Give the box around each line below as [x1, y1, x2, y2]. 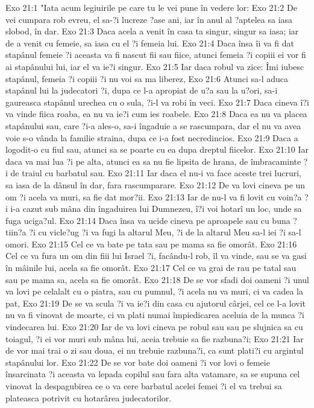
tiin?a [5, 226, 27, 238]
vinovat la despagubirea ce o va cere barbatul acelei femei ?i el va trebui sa [5, 380, 282, 392]
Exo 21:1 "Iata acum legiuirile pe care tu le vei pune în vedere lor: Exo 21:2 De [5, 1, 297, 13]
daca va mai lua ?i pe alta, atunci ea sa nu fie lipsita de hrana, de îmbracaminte [5, 155, 301, 167]
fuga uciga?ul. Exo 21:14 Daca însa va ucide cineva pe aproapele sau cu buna [5, 214, 290, 226]
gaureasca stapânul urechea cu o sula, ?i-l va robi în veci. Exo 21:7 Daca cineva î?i [5, 95, 309, 108]
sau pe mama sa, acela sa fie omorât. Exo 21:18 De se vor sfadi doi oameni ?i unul [5, 273, 310, 285]
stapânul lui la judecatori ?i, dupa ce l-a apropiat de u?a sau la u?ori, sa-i [5, 84, 278, 97]
